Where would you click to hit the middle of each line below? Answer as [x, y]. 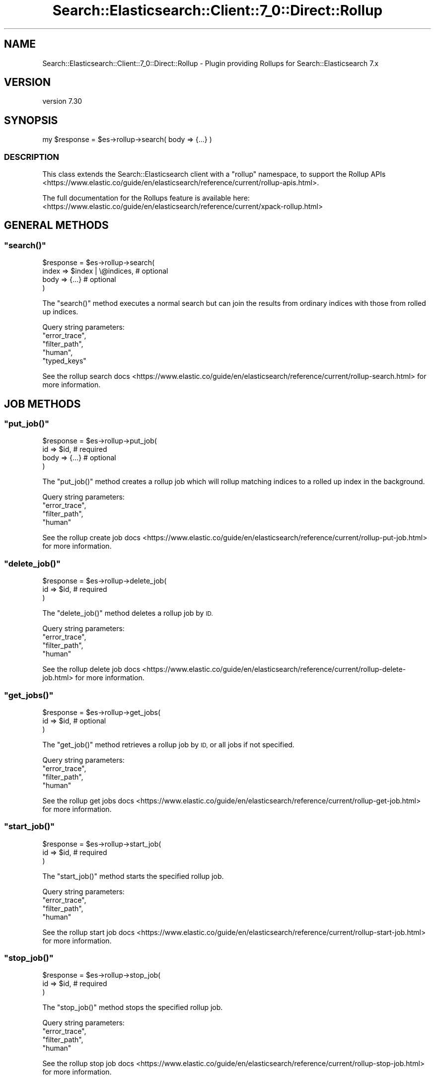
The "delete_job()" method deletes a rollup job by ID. [128, 613]
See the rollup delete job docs [91, 669]
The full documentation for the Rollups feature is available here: [146, 198]
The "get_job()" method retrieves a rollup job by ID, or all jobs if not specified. [168, 744]
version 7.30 [62, 101]
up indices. [60, 312]
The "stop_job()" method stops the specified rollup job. [133, 1007]
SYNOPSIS [31, 120]
